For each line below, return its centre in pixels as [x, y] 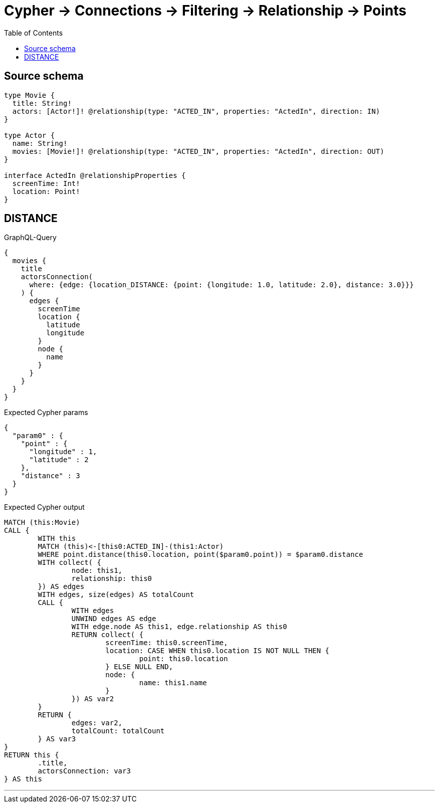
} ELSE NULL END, [139, 667]
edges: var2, [97, 723]
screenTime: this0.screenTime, [167, 643]
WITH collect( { [69, 563]
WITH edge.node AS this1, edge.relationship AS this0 [179, 627]
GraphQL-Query [30, 238]
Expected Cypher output [44, 507]
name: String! [40, 143]
